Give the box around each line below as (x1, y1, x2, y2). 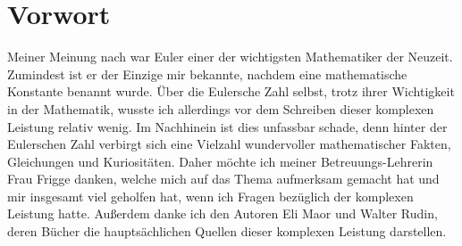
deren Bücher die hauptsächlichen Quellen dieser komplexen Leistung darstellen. (7, 222, 447, 241)
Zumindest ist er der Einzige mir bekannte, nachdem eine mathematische (7, 64, 407, 83)
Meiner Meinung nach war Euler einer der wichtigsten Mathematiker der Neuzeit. (7, 47, 453, 66)
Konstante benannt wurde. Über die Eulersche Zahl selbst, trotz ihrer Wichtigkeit (7, 82, 455, 101)
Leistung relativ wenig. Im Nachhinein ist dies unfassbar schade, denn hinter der (7, 117, 448, 135)
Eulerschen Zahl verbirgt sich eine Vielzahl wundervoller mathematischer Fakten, (7, 135, 451, 153)
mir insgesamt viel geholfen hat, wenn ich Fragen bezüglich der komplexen (7, 186, 414, 205)
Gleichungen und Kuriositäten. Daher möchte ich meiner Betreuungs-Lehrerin (7, 152, 433, 170)
